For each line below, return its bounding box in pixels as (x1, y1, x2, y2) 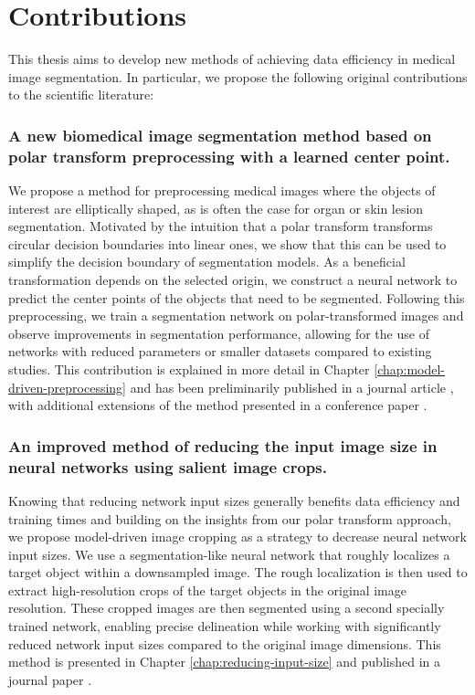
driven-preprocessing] (8, 377, 127, 396)
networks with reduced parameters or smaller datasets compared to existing (8, 342, 432, 361)
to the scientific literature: (8, 85, 154, 104)
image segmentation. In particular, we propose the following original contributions (8, 67, 468, 86)
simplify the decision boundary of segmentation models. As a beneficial (8, 252, 406, 271)
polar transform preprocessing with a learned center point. (8, 144, 450, 167)
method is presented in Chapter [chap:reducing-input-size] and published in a (8, 652, 440, 671)
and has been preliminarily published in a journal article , (130, 377, 454, 396)
